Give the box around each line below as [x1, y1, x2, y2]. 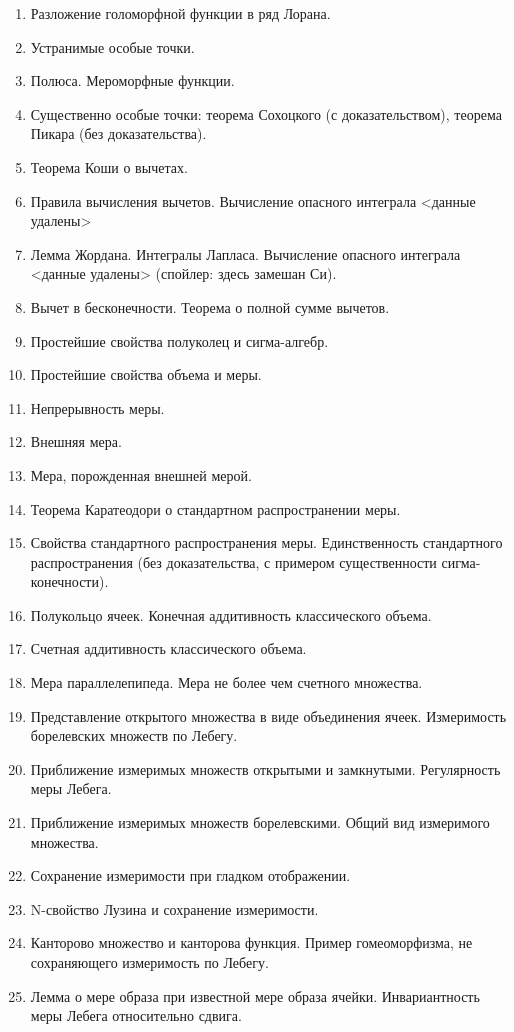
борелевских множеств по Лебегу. [30, 725, 238, 746]
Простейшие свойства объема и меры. [30, 364, 262, 385]
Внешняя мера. [30, 431, 122, 452]
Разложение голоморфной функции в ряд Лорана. [30, 3, 331, 23]
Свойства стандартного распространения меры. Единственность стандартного [30, 532, 503, 553]
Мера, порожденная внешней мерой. [30, 464, 252, 485]
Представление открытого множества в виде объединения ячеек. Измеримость [30, 705, 507, 726]
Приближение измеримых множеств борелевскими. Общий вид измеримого [30, 812, 490, 833]
